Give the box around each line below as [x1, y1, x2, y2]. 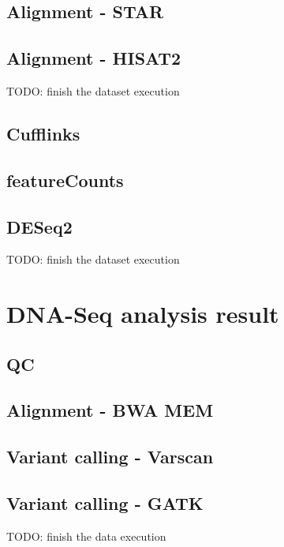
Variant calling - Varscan [6, 444, 214, 469]
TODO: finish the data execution [6, 527, 166, 544]
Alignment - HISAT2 [6, 46, 181, 70]
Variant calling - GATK [6, 491, 204, 515]
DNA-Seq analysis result [6, 298, 279, 330]
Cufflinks [6, 121, 80, 145]
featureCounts [6, 167, 124, 192]
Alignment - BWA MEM [6, 398, 214, 422]
